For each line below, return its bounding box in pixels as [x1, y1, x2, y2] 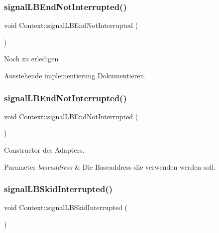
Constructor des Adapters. [4, 145, 85, 155]
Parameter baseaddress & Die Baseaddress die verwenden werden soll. [4, 161, 216, 172]
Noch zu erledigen [4, 53, 59, 64]
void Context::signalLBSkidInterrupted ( [4, 202, 127, 213]
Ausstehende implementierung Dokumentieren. [4, 70, 146, 80]
